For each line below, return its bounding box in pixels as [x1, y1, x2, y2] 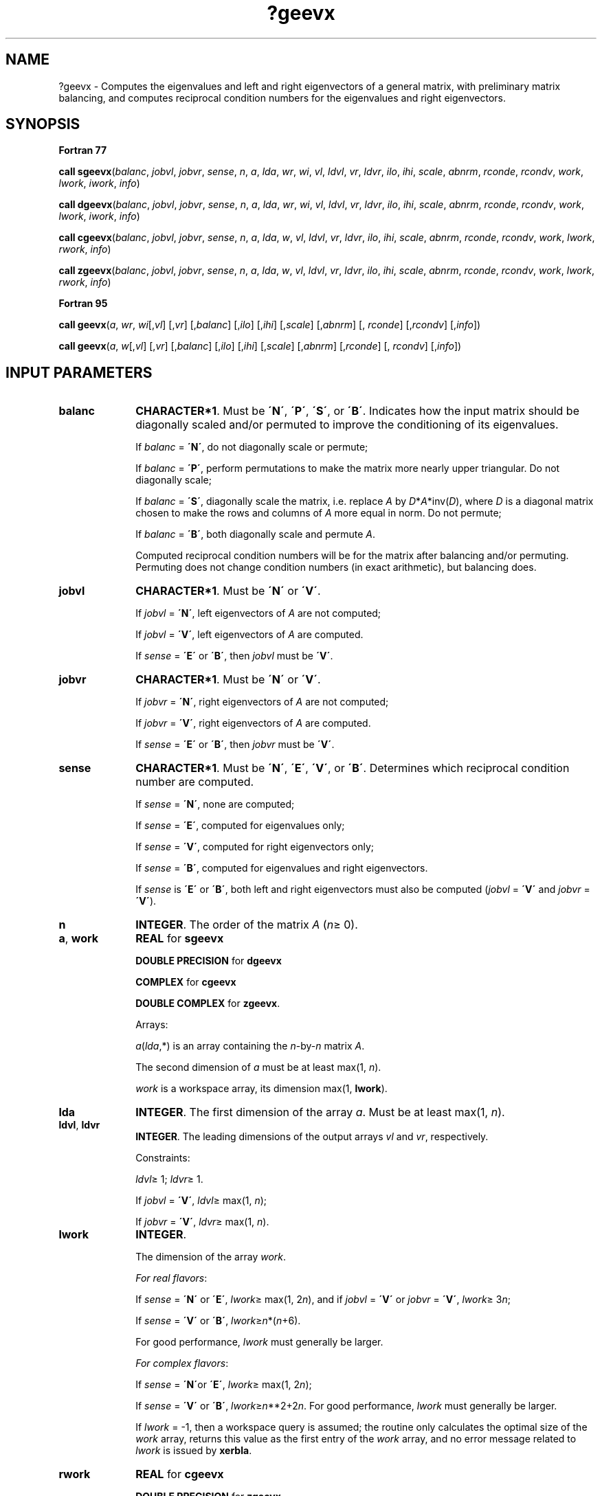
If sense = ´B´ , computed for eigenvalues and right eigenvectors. [135, 862, 428, 874]
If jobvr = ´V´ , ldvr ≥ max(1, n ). [135, 1216, 269, 1228]
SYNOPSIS [5, 115, 80, 133]
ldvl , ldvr [58, 1119, 100, 1131]
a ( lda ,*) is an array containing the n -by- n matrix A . [135, 1040, 365, 1052]
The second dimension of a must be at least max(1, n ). [135, 1061, 381, 1074]
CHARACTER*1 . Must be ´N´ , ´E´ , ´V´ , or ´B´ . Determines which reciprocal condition [135, 761, 570, 775]
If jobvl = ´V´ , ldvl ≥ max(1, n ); [135, 1194, 267, 1207]
